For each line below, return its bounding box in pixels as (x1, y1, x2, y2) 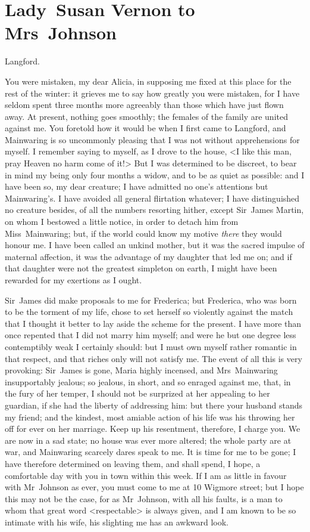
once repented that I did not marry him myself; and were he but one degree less (5, 329, 296, 341)
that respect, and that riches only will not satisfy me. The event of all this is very (5, 352, 302, 364)
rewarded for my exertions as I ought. (5, 274, 142, 286)
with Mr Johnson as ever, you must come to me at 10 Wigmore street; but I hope (5, 481, 304, 493)
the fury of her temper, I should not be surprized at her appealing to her (5, 387, 270, 400)
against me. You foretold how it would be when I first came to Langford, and (5, 122, 286, 134)
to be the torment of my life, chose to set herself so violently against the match (5, 305, 293, 318)
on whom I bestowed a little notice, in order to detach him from (5, 215, 239, 228)
